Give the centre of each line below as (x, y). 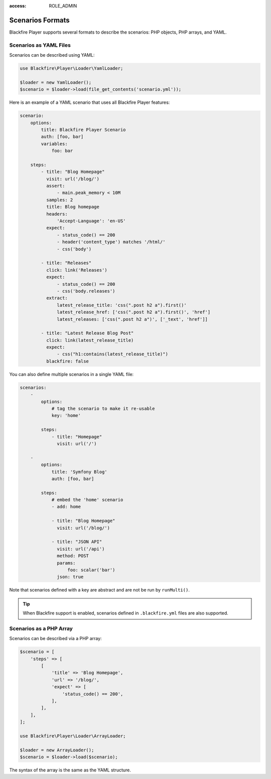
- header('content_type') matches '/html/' (111, 242)
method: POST (73, 556)
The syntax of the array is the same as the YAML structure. (70, 770)
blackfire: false (67, 361)
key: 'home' (66, 416)
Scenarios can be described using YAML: (52, 55)
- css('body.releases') (86, 291)
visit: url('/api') (81, 549)
